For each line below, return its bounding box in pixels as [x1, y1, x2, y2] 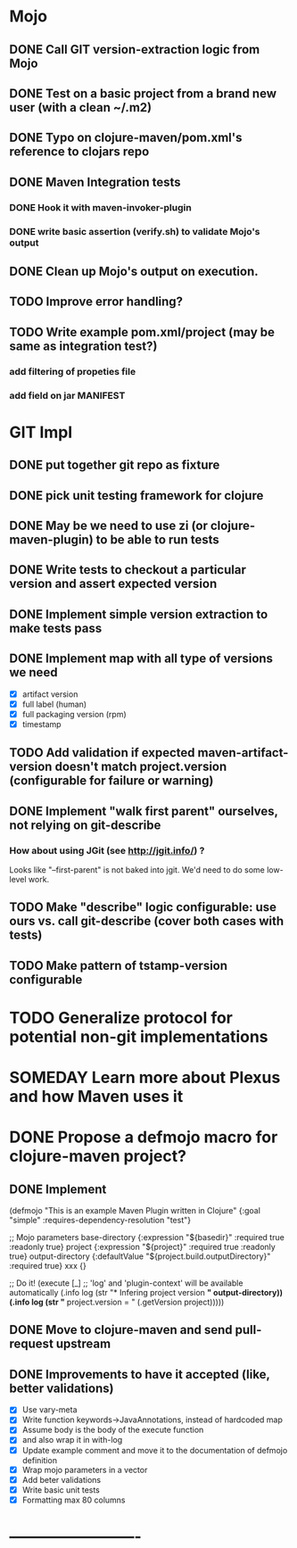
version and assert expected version [9, 576, 218, 592]
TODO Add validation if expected [9, 745, 195, 760]
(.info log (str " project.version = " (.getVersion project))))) [9, 1296, 225, 1308]
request [9, 1337, 54, 1352]
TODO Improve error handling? [9, 294, 184, 310]
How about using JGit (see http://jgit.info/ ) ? [9, 844, 205, 857]
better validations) [9, 1380, 114, 1395]
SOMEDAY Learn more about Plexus [9, 1068, 281, 1088]
